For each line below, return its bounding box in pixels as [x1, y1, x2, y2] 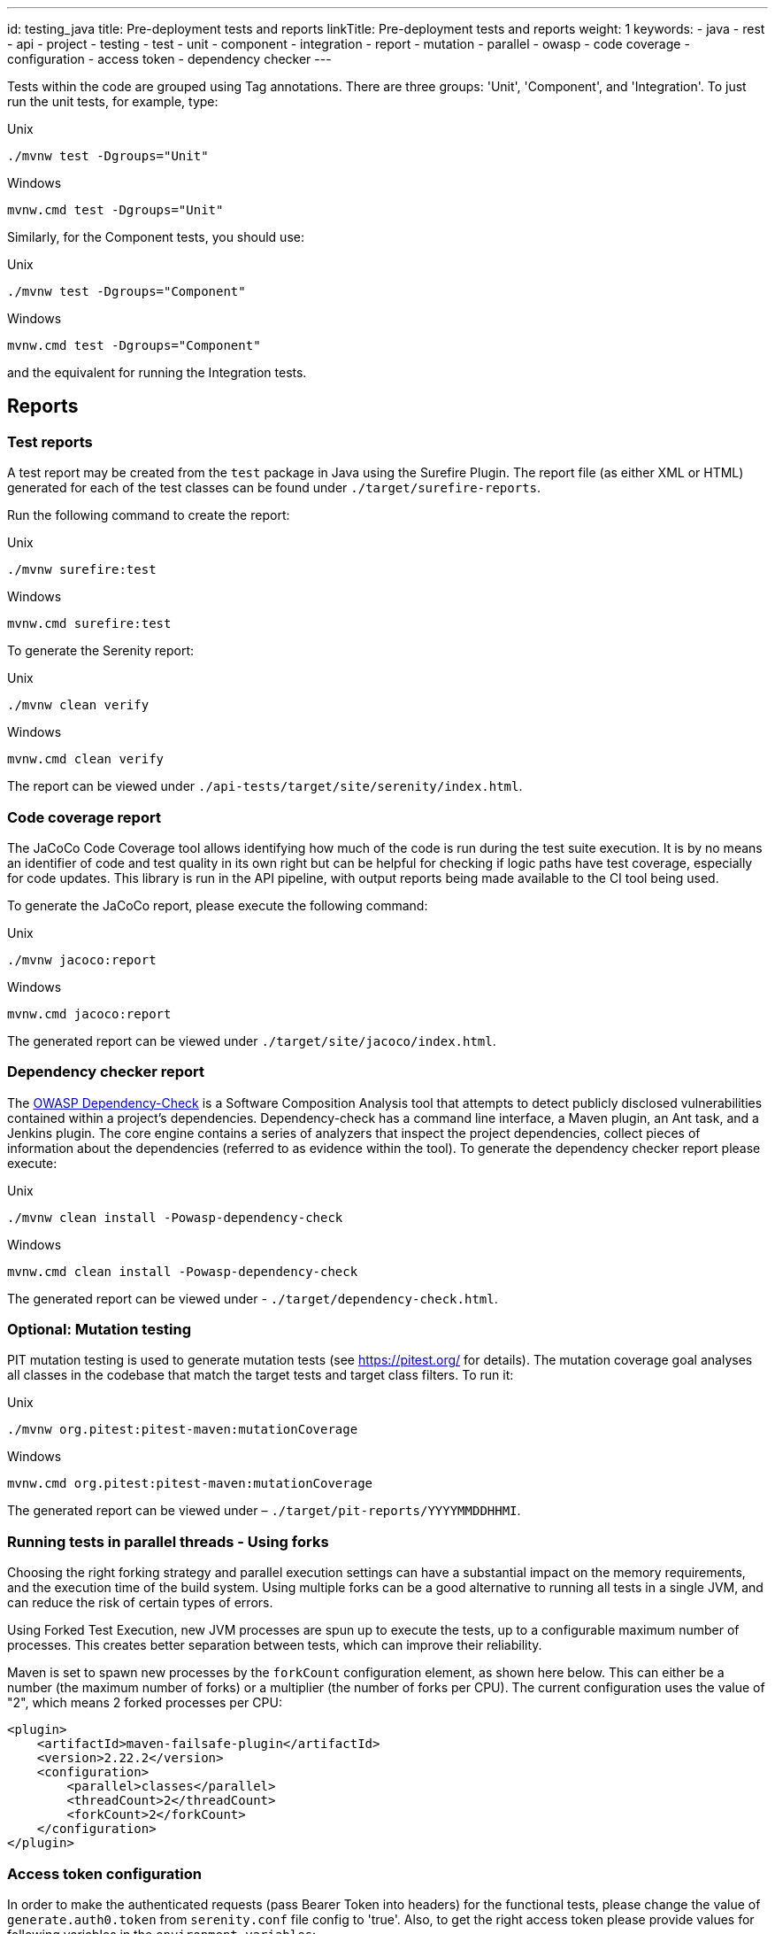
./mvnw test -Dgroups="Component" [7, 284, 246, 298]
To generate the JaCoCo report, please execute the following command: [7, 897, 428, 913]
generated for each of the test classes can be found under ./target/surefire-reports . [7, 480, 541, 496]
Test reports [7, 432, 93, 451]
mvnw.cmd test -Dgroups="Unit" [7, 203, 224, 217]
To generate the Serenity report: [7, 643, 195, 659]
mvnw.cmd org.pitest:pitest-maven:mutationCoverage [7, 1476, 373, 1491]
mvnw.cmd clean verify [7, 752, 165, 767]
